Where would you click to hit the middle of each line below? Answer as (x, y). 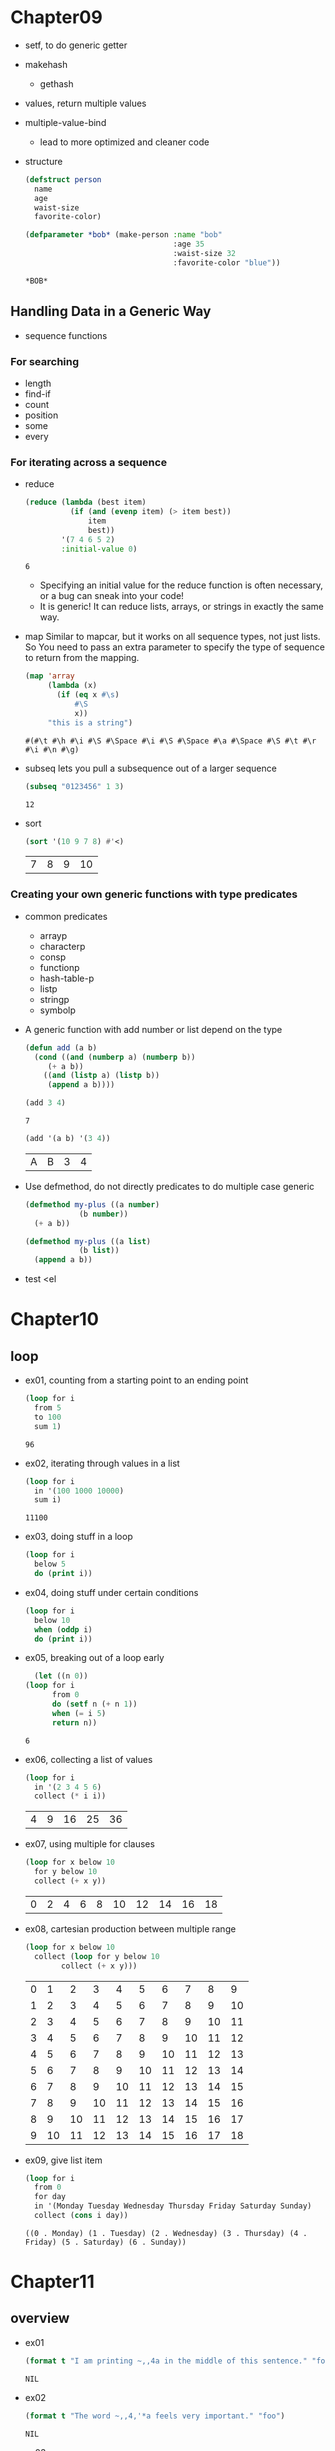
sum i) (48, 1500)
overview (40, 2318)
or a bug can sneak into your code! (112, 596)
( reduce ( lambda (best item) (85, 502)
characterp (62, 946)
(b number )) (103, 1214)
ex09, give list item (63, 2160)
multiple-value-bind (65, 122)
